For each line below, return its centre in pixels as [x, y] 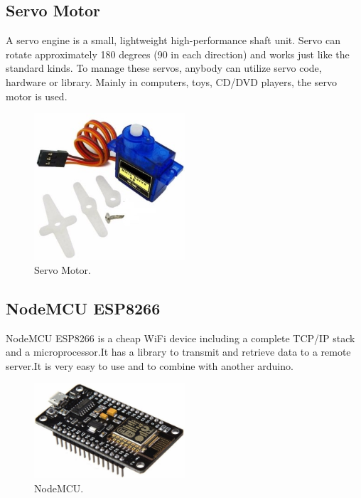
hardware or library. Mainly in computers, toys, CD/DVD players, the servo [171, 81]
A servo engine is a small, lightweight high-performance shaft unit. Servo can [173, 40]
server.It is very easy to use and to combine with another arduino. [150, 365]
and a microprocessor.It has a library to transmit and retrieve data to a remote [178, 352]
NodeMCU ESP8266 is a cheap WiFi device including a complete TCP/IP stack [180, 338]
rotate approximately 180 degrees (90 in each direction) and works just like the [178, 54]
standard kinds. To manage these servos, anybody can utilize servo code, [164, 68]
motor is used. [37, 96]
